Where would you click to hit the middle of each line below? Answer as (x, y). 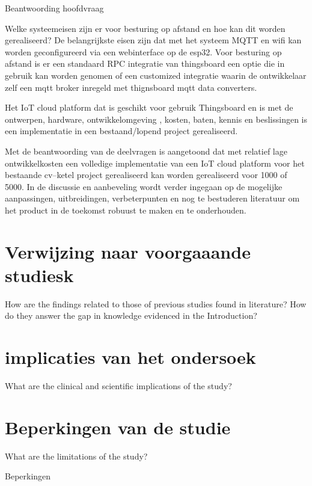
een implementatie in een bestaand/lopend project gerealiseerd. (121, 131)
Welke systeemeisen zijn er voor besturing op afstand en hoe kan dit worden (145, 28)
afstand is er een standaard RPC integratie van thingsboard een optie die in (145, 63)
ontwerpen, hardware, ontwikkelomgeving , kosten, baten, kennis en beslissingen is (156, 119)
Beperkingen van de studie (118, 427)
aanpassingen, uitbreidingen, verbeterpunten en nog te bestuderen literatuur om (152, 198)
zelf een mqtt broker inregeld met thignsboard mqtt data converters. (131, 87)
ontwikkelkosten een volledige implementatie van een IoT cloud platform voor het (155, 163)
